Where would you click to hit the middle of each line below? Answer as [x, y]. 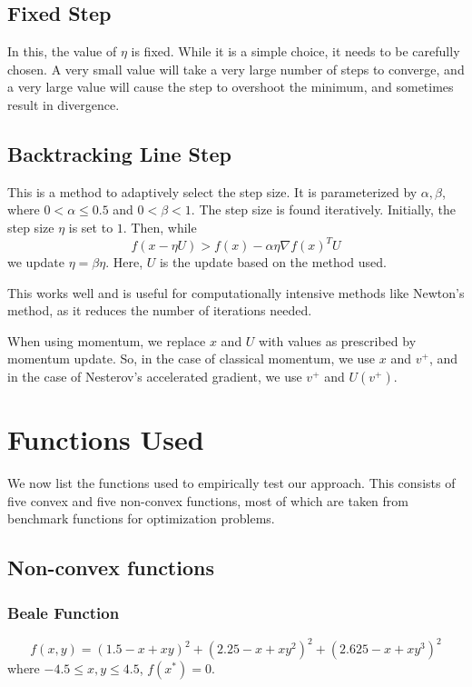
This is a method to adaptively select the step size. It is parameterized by [212, 191]
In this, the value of [62, 51]
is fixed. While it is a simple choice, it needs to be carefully [295, 51]
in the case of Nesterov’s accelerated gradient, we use [155, 377]
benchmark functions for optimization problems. [141, 518]
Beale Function [64, 612]
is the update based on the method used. [273, 262]
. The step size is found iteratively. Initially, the [323, 209]
